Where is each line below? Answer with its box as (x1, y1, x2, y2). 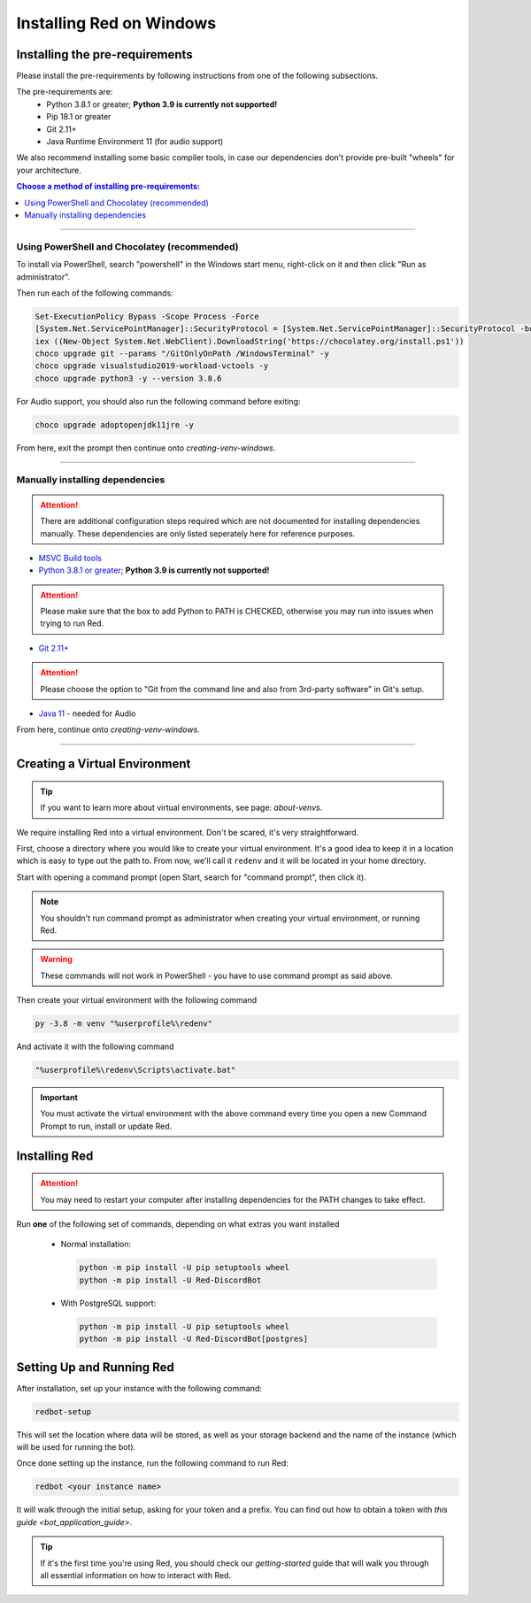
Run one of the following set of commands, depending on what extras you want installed (16, 1219, 340, 1229)
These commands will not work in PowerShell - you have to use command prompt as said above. (40, 970, 394, 981)
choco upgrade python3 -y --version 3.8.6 (35, 373, 222, 383)
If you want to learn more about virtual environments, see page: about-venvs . (40, 802, 323, 813)
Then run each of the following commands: (16, 288, 174, 298)
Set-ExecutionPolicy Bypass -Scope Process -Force (35, 311, 260, 321)
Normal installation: (60, 1239, 132, 1250)
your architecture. (16, 165, 81, 175)
